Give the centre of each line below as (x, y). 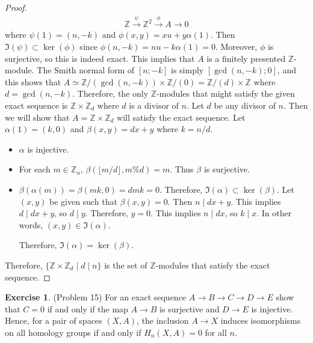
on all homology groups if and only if (73, 332)
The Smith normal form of (86, 70)
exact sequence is (36, 105)
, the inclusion (163, 320)
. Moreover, (236, 47)
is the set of (126, 265)
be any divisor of (245, 105)
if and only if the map (88, 308)
